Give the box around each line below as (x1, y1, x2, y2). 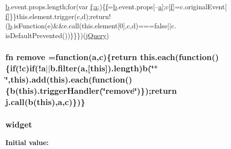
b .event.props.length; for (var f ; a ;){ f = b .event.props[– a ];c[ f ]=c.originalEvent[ (5, 1, 227, 11)
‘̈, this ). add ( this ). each (5, 73, 89, 85)
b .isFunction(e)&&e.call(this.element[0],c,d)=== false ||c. (8, 21, 176, 31)
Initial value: (5, 137, 49, 148)
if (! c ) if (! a (10, 62, 46, 74)
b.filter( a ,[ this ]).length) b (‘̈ (50, 62, 154, 74)
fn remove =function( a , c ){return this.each (5, 51, 175, 63)
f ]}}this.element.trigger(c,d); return (5, 11, 109, 21)
